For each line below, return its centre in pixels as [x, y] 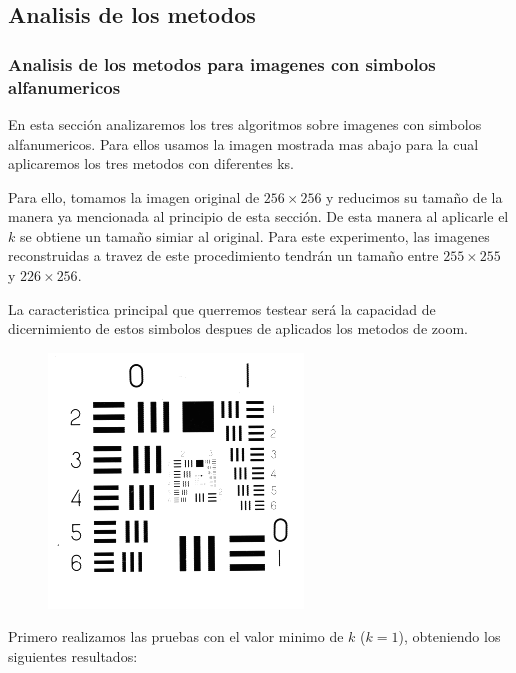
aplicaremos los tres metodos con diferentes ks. [151, 163]
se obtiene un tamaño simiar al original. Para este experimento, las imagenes [254, 235]
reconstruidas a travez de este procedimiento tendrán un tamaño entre [223, 255]
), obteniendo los [449, 636]
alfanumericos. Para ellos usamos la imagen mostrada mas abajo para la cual [243, 143]
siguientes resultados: [73, 656]
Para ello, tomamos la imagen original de [134, 196]
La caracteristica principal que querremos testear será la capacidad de [222, 308]
